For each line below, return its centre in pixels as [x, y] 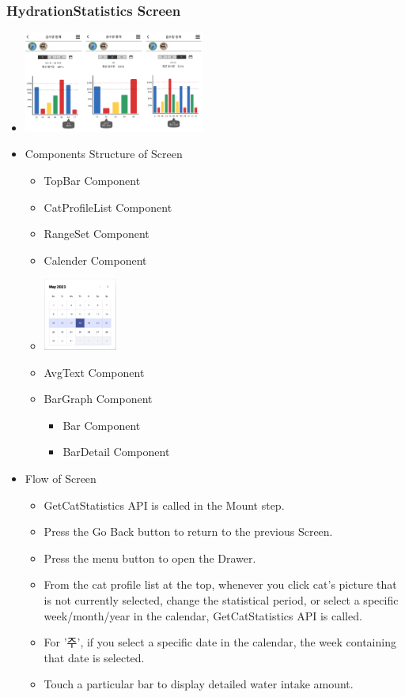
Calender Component [95, 260]
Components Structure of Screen [104, 154]
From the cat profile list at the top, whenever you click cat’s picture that [220, 584]
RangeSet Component [97, 234]
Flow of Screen [61, 478]
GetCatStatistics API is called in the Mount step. [164, 505]
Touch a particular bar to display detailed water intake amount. [199, 684]
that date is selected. [94, 657]
